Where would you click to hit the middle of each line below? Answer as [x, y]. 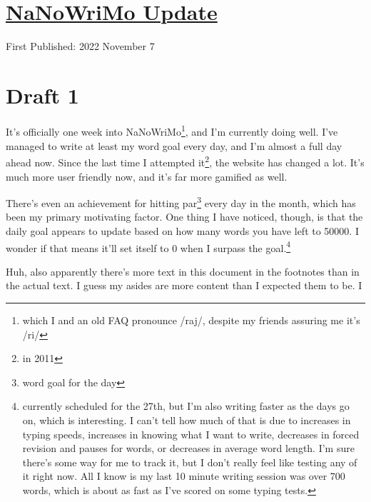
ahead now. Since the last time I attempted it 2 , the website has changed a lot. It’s [185, 161]
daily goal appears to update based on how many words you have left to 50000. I [182, 230]
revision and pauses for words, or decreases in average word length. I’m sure [188, 448]
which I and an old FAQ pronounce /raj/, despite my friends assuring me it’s [191, 320]
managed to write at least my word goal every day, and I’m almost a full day [174, 145]
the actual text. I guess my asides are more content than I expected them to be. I [184, 285]
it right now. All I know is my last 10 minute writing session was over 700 [184, 476]
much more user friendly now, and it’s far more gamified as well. [147, 176]
